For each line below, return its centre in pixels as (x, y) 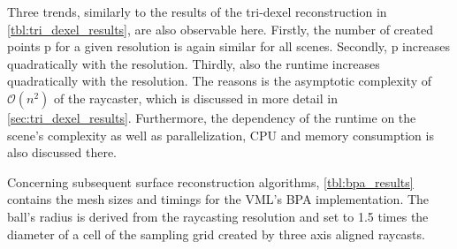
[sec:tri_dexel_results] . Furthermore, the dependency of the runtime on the (212, 117)
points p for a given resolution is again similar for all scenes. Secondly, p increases (228, 46)
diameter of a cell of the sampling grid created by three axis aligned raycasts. (216, 234)
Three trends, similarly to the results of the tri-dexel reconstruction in (197, 11)
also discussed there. (62, 152)
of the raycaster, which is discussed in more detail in (196, 98)
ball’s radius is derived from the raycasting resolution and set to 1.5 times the (218, 216)
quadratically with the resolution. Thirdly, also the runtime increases (194, 63)
